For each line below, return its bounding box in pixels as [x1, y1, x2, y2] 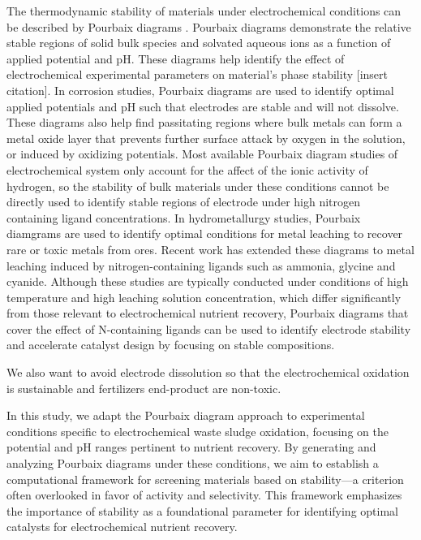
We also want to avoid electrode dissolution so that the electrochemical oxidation [6, 364, 410, 381]
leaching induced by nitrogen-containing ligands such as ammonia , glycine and [6, 257, 396, 274]
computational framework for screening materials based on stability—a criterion [6, 470, 404, 487]
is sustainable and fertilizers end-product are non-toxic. [6, 379, 281, 396]
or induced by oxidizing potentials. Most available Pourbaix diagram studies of [6, 145, 398, 162]
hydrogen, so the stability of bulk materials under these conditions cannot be [6, 177, 389, 194]
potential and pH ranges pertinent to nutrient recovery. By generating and [6, 438, 376, 456]
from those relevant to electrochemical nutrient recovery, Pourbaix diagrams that [6, 305, 409, 322]
